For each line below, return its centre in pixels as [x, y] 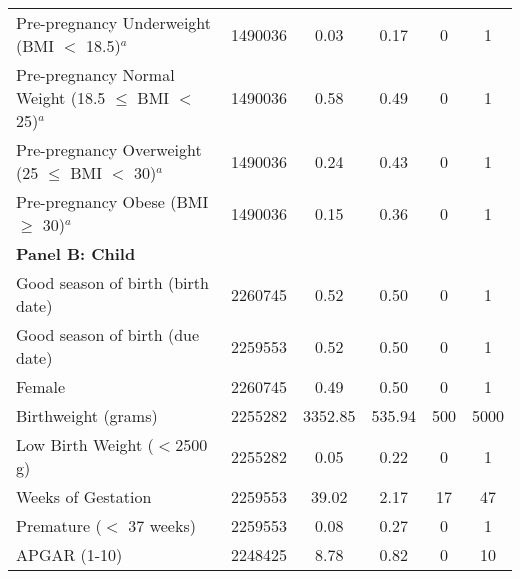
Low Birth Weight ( [85, 444]
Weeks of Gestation [84, 496]
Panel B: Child [76, 253]
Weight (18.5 [61, 97]
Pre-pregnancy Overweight [109, 149]
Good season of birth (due [108, 334]
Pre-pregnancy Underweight [114, 22]
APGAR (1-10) [69, 554]
